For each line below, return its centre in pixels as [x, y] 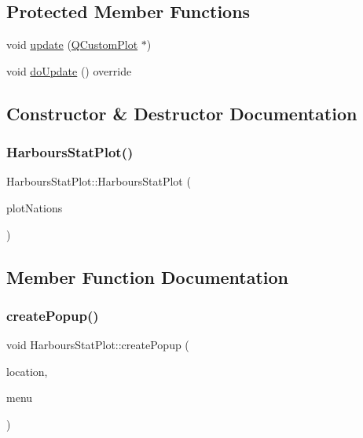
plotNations [35, 207]
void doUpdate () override [69, 70]
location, [27, 371]
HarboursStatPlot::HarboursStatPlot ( [99, 181]
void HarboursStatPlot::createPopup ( [98, 345]
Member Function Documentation [148, 276]
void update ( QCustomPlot [72, 44]
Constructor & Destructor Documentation [182, 113]
